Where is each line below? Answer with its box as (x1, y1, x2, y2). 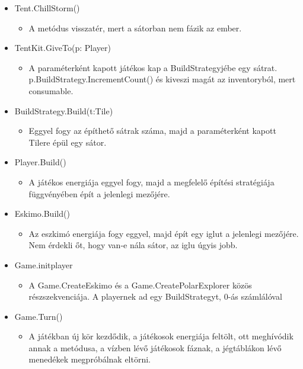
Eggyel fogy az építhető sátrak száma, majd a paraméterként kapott (28, 124, 276, 137)
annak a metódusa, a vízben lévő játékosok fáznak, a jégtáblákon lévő (28, 341, 282, 354)
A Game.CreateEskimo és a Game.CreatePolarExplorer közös (28, 278, 252, 291)
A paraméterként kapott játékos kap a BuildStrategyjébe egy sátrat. (28, 61, 278, 73)
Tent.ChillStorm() (14, 2, 80, 14)
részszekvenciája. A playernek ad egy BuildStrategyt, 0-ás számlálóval (28, 290, 282, 303)
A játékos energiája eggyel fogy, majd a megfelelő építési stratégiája (28, 175, 275, 188)
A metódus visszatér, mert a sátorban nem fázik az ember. (28, 21, 242, 34)
